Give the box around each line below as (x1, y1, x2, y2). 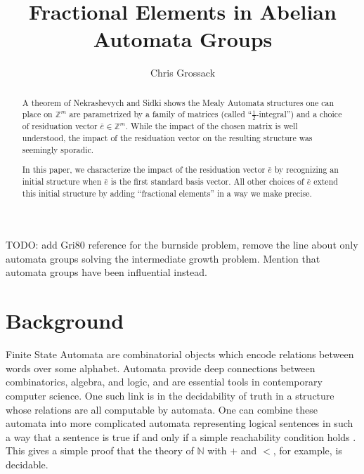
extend (313, 175, 338, 187)
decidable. (6, 456, 48, 471)
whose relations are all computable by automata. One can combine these (6, 402, 318, 416)
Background (6, 306, 124, 335)
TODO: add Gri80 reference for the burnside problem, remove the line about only (6, 237, 358, 252)
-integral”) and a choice (256, 108, 342, 120)
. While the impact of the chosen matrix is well (125, 120, 298, 132)
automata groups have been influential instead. (6, 265, 207, 279)
